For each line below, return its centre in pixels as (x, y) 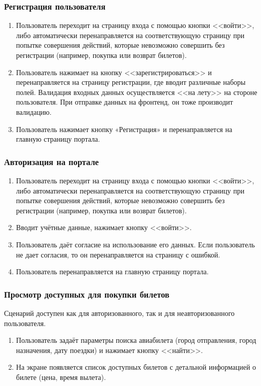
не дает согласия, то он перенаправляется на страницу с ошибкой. (118, 254)
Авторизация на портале (51, 161)
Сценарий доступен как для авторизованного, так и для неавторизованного (119, 313)
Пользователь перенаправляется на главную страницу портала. (112, 271)
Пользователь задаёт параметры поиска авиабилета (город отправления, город (136, 340)
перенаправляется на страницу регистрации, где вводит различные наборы (131, 82)
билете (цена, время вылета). (61, 377)
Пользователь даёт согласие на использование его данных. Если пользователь (135, 244)
